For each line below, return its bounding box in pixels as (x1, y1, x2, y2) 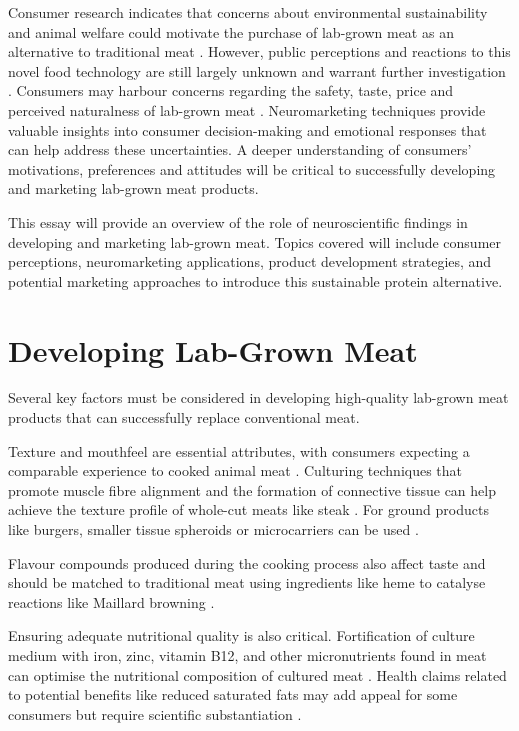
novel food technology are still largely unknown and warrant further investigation (8, 60, 506, 81)
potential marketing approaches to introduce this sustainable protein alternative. (8, 270, 503, 291)
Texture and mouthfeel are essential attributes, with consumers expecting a (8, 440, 470, 461)
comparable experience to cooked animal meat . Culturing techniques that (8, 460, 463, 481)
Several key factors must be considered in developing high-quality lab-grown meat (8, 387, 509, 408)
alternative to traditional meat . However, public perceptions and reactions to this (8, 41, 511, 62)
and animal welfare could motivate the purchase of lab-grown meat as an (8, 21, 454, 42)
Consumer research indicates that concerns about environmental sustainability (8, 2, 488, 22)
